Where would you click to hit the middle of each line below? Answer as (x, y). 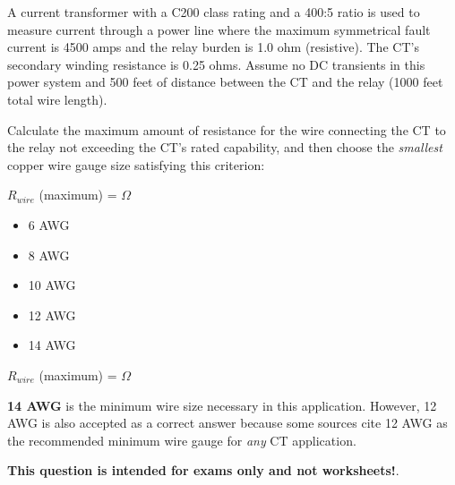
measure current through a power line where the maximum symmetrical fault (219, 29)
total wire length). (57, 99)
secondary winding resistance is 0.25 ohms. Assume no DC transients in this (216, 64)
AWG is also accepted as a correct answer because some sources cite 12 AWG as (227, 423)
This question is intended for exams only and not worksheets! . (203, 470)
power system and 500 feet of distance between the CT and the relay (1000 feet (225, 82)
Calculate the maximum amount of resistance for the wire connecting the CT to (227, 129)
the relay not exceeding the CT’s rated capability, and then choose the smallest (225, 147)
